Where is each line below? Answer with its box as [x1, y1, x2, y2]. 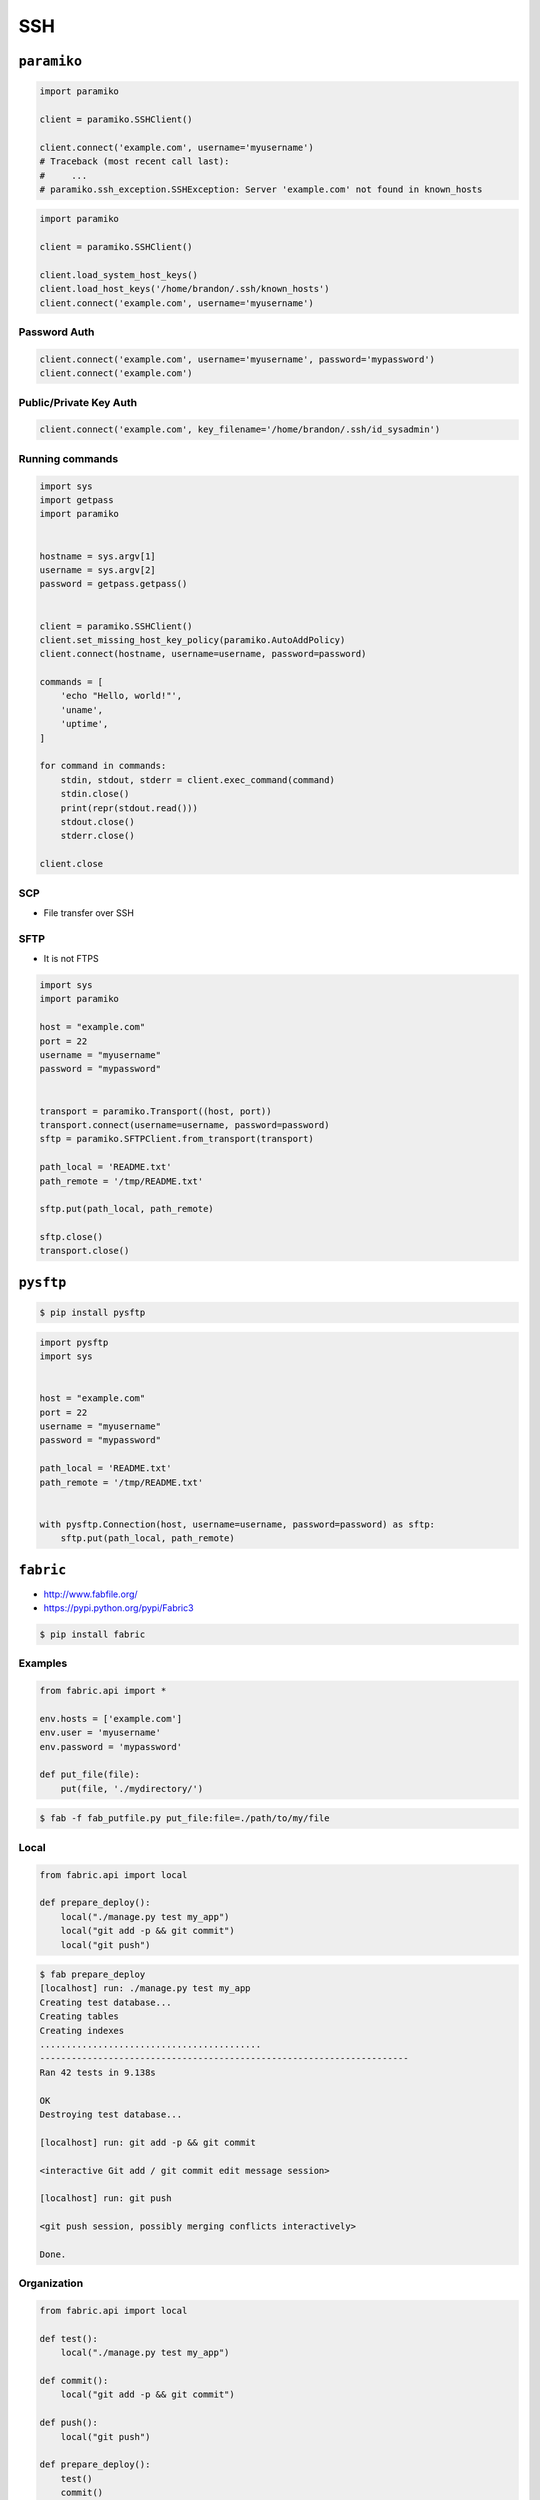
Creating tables [39, 2011, 120, 2022]
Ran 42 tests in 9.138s [39, 2066, 157, 2078]
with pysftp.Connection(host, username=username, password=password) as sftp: [39, 1518, 435, 1530]
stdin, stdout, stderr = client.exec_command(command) [60, 774, 335, 785]
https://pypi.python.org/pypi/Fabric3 [43, 1601, 194, 1614]
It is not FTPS [43, 953, 99, 965]
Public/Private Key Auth [18, 395, 138, 409]
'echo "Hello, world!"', [60, 690, 183, 702]
